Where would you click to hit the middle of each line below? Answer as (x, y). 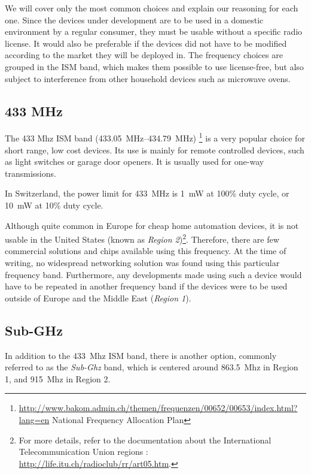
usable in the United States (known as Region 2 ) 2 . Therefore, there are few (142, 238)
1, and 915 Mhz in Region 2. (58, 378)
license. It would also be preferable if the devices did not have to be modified (146, 43)
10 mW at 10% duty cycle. (54, 205)
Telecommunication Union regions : (83, 452)
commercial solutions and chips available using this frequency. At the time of (146, 251)
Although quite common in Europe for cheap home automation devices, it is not (152, 225)
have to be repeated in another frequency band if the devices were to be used (146, 286)
